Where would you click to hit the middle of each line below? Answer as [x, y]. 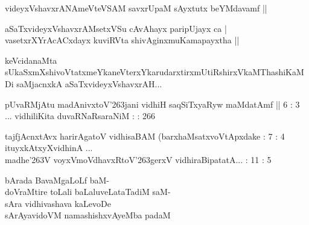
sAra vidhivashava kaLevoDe [58, 203]
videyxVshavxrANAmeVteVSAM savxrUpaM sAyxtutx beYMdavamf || [136, 8]
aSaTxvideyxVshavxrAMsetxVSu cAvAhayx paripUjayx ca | [116, 28]
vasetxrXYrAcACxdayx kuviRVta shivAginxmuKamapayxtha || [122, 40]
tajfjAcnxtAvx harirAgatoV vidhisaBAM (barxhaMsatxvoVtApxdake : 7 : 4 [145, 136]
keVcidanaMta [31, 60]
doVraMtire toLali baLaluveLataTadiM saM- [88, 192]
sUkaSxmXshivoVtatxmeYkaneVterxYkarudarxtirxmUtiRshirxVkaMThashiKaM [154, 72]
